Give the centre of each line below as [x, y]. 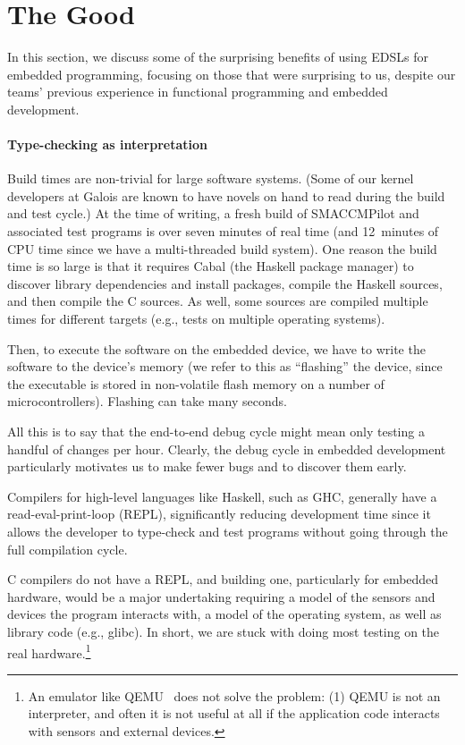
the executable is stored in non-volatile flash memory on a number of [196, 383]
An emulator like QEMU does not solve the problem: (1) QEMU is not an [234, 695]
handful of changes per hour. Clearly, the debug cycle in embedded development [227, 449]
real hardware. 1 [49, 651]
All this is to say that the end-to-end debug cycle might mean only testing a [216, 432]
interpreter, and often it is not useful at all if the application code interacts [234, 713]
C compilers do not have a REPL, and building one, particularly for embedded [223, 579]
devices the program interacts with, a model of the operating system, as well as [224, 614]
